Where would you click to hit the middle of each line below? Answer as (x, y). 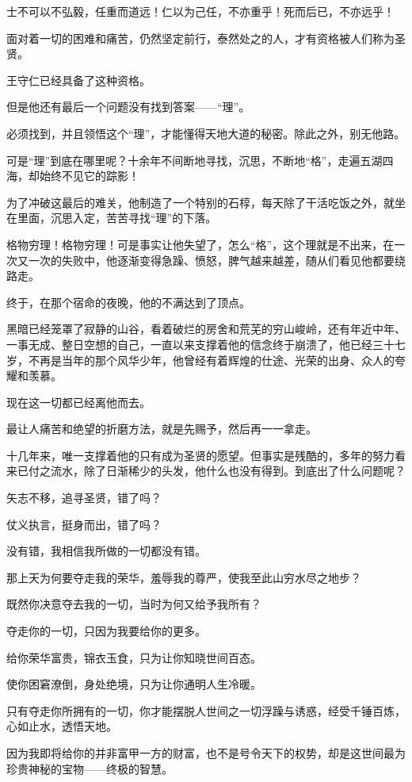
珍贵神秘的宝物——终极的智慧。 (90, 768)
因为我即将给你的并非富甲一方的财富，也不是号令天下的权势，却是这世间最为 (206, 753)
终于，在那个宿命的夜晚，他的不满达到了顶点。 (128, 302)
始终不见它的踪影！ (89, 176)
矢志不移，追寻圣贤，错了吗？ (84, 498)
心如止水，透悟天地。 (62, 726)
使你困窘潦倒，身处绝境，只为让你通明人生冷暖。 (134, 684)
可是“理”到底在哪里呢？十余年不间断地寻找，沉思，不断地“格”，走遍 (183, 160)
